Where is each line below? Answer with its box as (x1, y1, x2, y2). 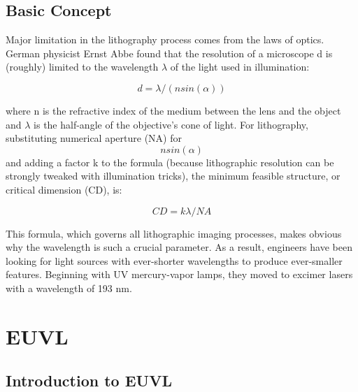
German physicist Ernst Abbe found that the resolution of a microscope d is (6, 45, 333, 60)
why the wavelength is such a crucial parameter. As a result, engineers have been (6, 240, 352, 254)
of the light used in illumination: (170, 59, 310, 74)
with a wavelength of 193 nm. (6, 280, 132, 295)
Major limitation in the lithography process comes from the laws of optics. (6, 32, 324, 47)
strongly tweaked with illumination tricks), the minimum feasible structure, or (6, 168, 341, 183)
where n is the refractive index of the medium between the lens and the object (6, 103, 341, 117)
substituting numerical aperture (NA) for (6, 131, 182, 145)
